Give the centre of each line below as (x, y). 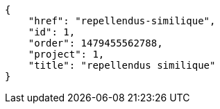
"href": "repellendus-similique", (122, 21)
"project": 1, (66, 54)
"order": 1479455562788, (95, 43)
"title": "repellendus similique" (122, 65)
